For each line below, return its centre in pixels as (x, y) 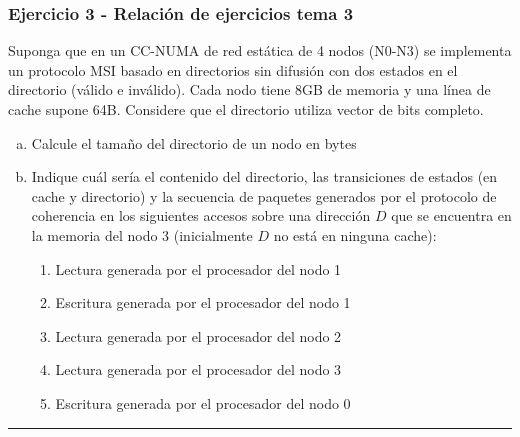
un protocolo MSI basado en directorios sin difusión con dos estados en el (233, 69)
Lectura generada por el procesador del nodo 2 (198, 335)
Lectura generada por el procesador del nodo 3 (198, 369)
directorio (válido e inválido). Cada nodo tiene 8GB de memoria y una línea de (249, 89)
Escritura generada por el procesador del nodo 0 (203, 402)
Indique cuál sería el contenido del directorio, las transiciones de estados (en (264, 176)
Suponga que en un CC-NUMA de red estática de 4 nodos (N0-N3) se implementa (260, 50)
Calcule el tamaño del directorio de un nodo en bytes (194, 142)
